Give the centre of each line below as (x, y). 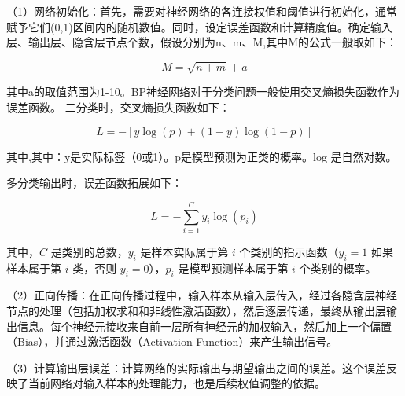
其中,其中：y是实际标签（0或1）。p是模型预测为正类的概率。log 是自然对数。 (202, 156)
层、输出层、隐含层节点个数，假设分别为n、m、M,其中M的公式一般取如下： (202, 42)
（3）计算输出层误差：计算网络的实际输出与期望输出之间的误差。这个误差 (196, 367)
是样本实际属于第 (184, 251)
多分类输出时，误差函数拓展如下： (94, 183)
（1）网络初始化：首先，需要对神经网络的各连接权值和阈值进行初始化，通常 (202, 11)
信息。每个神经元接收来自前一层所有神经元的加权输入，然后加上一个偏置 (204, 326)
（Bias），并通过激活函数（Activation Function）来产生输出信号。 (172, 341)
